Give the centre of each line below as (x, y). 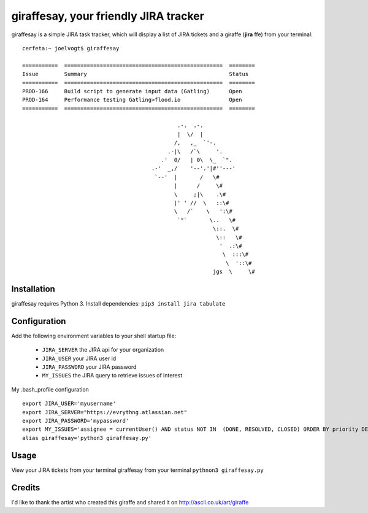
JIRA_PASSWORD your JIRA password (89, 367)
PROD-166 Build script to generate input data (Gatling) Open (132, 91)
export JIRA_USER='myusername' (69, 404)
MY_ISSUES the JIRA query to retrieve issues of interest (112, 376)
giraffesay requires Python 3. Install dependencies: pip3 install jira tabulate (118, 303)
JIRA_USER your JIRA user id (79, 358)
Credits (26, 488)
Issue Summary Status (136, 74)
